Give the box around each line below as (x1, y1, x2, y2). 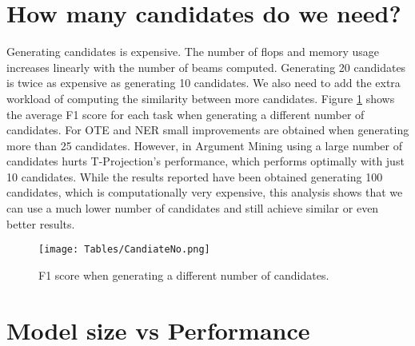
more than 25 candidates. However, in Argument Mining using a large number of (6, 137, 403, 153)
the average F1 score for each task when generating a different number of (6, 105, 365, 122)
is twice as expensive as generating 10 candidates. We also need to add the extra (6, 74, 401, 91)
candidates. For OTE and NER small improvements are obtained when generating (6, 121, 409, 138)
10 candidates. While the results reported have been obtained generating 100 (6, 168, 383, 185)
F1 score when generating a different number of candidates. (38, 266, 329, 283)
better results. (6, 215, 75, 232)
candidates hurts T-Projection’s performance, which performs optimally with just (6, 153, 405, 169)
